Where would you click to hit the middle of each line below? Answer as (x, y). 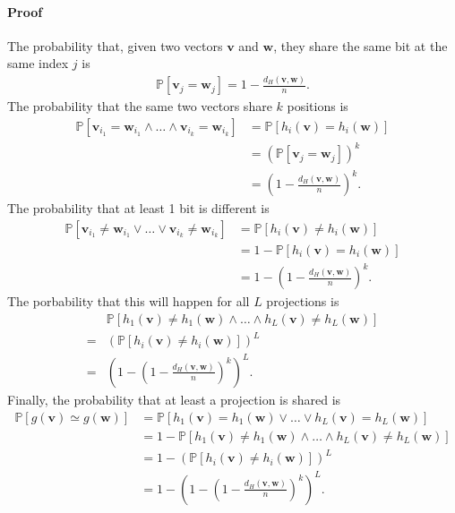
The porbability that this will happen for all (129, 301)
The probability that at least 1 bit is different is (138, 208)
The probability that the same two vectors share (140, 106)
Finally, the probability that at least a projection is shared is (174, 399)
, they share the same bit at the (361, 45)
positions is (318, 106)
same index (38, 63)
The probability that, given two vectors (115, 45)
